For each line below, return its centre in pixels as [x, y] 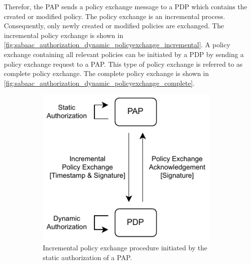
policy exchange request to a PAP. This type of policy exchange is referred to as [123, 64]
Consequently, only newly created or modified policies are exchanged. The [114, 26]
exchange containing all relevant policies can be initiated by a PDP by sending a [124, 54]
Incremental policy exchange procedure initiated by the [125, 248]
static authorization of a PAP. [88, 257]
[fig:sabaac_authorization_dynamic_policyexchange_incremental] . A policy [117, 45]
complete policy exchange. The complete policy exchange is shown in [107, 73]
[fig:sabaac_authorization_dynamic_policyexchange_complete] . [99, 83]
